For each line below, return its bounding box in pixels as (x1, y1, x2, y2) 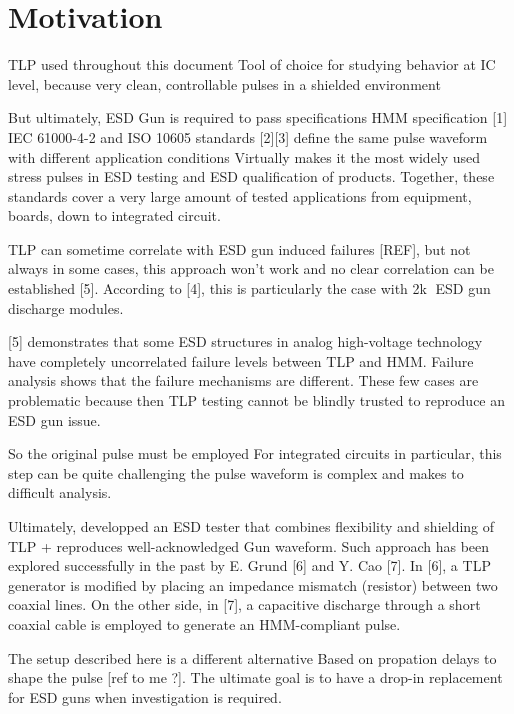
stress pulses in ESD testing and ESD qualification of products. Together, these (8, 166, 495, 187)
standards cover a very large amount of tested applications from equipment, (8, 185, 472, 206)
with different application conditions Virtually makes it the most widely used (8, 146, 481, 167)
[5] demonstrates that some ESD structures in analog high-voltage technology (8, 331, 483, 352)
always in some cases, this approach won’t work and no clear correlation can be (8, 258, 494, 279)
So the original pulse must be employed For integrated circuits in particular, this (8, 443, 502, 464)
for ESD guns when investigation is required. (8, 686, 282, 707)
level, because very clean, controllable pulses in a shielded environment (8, 73, 441, 94)
